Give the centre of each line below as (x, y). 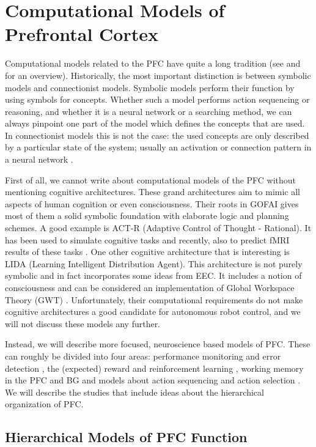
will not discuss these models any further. (83, 323)
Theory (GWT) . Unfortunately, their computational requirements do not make (154, 299)
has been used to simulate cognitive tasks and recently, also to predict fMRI (147, 239)
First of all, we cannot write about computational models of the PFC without (151, 179)
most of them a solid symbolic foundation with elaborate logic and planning (147, 216)
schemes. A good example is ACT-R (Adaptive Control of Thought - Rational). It (158, 228)
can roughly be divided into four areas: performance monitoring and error (143, 356)
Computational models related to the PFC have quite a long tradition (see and (153, 63)
